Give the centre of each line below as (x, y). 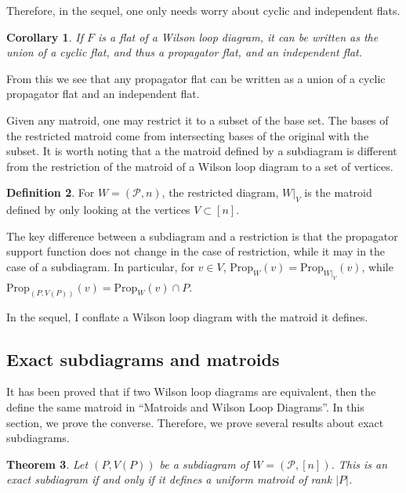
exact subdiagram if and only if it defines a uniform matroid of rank (169, 479)
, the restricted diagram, (220, 192)
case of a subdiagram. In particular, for (100, 266)
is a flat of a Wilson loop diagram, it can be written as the (238, 36)
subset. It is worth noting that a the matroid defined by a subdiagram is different (202, 151)
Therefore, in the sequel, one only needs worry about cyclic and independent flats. (203, 10)
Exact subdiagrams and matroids (143, 359)
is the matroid (338, 192)
